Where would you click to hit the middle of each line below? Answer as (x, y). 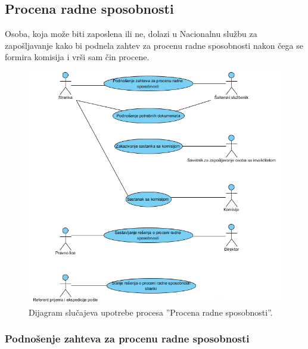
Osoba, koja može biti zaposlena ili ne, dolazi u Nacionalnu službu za (131, 34)
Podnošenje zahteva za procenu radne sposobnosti (127, 339)
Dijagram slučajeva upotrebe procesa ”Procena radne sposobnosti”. (151, 312)
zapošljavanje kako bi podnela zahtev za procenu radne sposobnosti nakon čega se (154, 45)
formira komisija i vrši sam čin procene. (77, 57)
